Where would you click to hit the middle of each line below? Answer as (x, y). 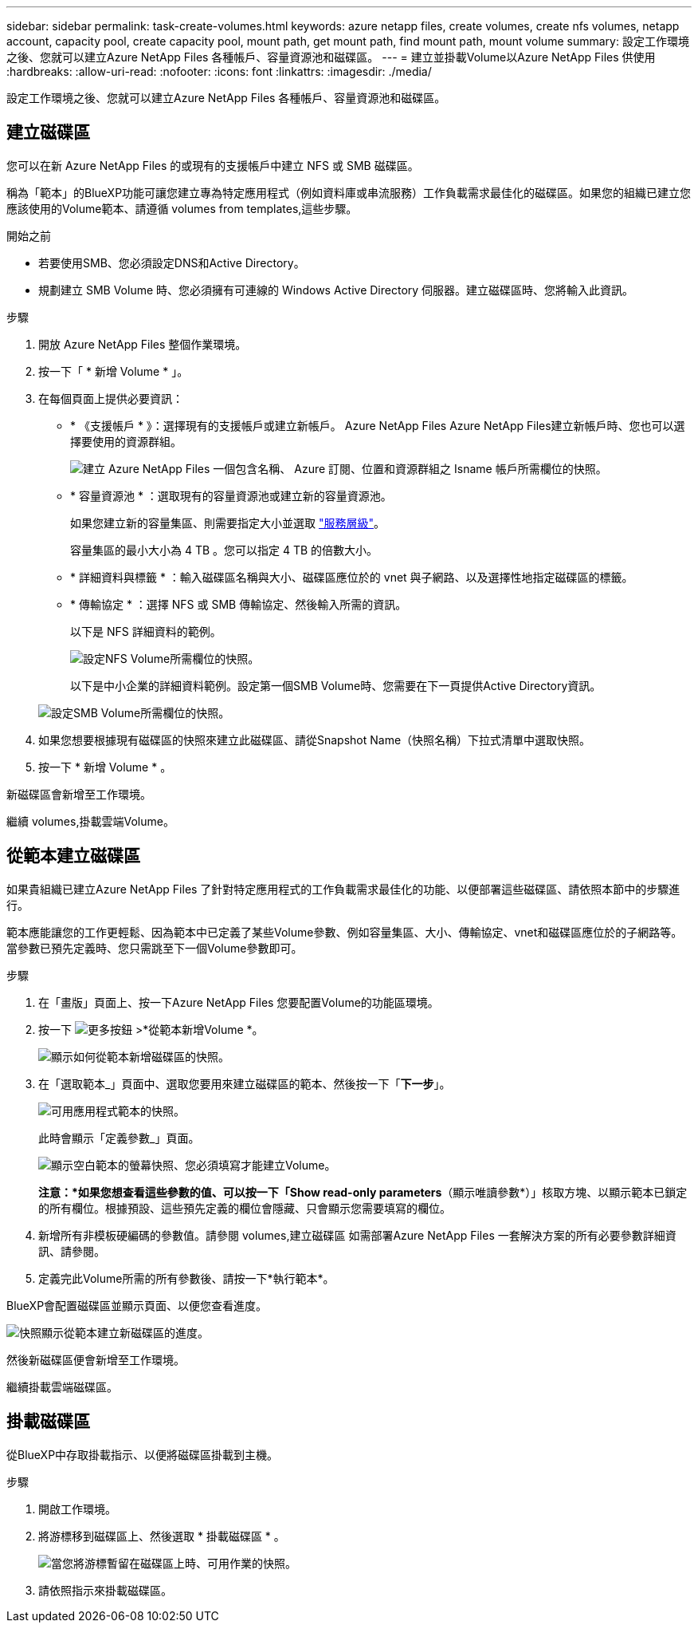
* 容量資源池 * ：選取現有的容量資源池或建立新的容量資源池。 (231, 495)
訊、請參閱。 (72, 1251)
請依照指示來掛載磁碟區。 (105, 1590)
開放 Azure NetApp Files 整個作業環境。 (143, 344)
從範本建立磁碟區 (73, 856)
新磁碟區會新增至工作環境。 (79, 794)
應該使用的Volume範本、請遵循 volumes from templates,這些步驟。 (182, 208)
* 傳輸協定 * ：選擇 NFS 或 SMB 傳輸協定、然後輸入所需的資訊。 (239, 604)
